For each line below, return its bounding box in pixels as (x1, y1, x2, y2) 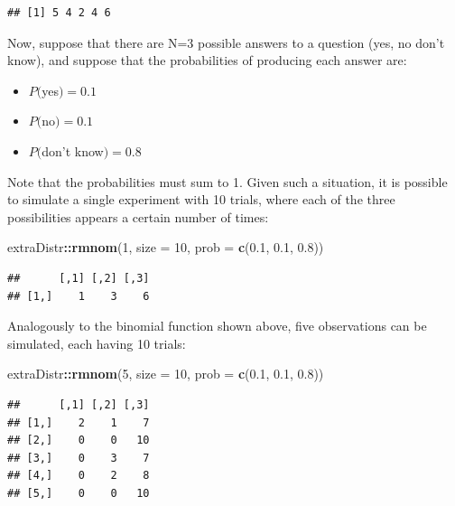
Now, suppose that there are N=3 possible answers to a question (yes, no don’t (7, 33, 445, 52)
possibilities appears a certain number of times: (7, 207, 269, 226)
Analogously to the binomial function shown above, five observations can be (7, 316, 427, 335)
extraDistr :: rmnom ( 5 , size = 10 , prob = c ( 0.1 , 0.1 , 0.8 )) (7, 364, 324, 383)
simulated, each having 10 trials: (7, 333, 186, 352)
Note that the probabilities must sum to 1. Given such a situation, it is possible (7, 172, 448, 191)
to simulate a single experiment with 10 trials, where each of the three (7, 190, 395, 209)
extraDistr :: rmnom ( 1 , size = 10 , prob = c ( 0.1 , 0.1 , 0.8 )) (7, 238, 324, 257)
